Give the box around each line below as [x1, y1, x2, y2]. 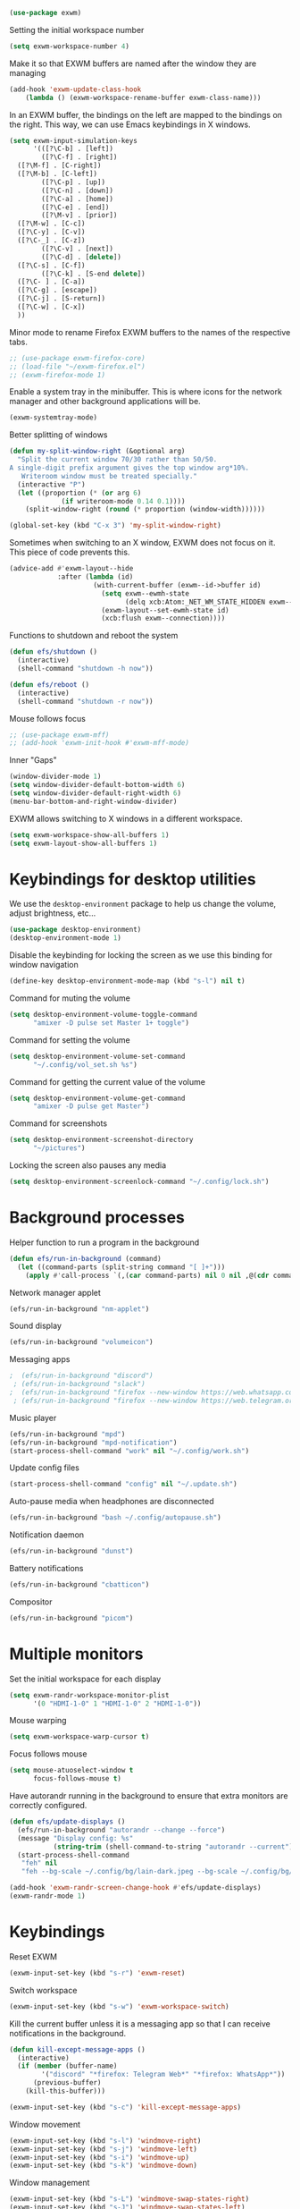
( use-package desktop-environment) [9, 926, 142, 935]
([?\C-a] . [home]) [41, 194, 114, 203]
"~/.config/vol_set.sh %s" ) [32, 1060, 138, 1069]
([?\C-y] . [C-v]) [17, 228, 87, 237]
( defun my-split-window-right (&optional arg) [9, 447, 186, 456]
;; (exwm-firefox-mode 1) [9, 370, 105, 379]
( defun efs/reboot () [9, 680, 90, 689]
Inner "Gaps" [9, 755, 57, 766]
